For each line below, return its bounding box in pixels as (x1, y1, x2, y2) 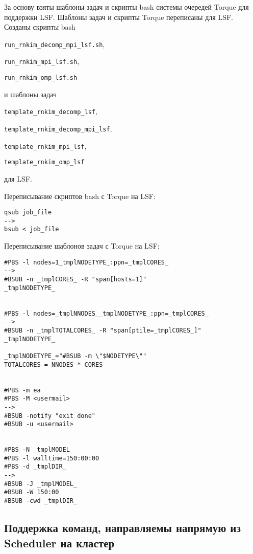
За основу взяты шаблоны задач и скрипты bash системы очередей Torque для (4, 2, 249, 12)
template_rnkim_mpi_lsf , (4, 140, 87, 151)
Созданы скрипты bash (4, 21, 75, 32)
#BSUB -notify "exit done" (4, 412, 95, 419)
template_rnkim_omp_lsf (4, 159, 85, 166)
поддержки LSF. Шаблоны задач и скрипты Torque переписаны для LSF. (4, 11, 233, 22)
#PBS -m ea (4, 386, 41, 394)
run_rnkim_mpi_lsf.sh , (4, 56, 80, 67)
